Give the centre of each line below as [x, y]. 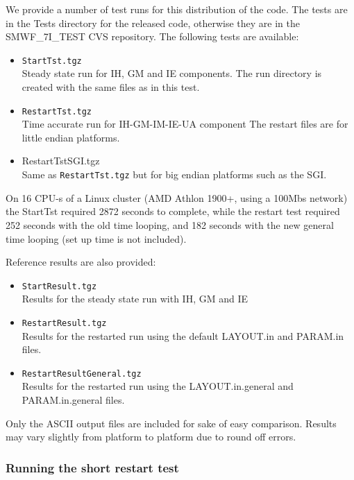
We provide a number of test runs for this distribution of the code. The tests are [177, 9]
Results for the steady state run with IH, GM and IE [135, 299]
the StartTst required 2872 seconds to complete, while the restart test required [173, 211]
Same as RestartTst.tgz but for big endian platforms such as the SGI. [174, 174]
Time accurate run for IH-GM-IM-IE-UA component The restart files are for [185, 124]
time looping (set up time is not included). [96, 238]
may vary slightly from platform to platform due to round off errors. [151, 437]
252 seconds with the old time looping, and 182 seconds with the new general [170, 224]
